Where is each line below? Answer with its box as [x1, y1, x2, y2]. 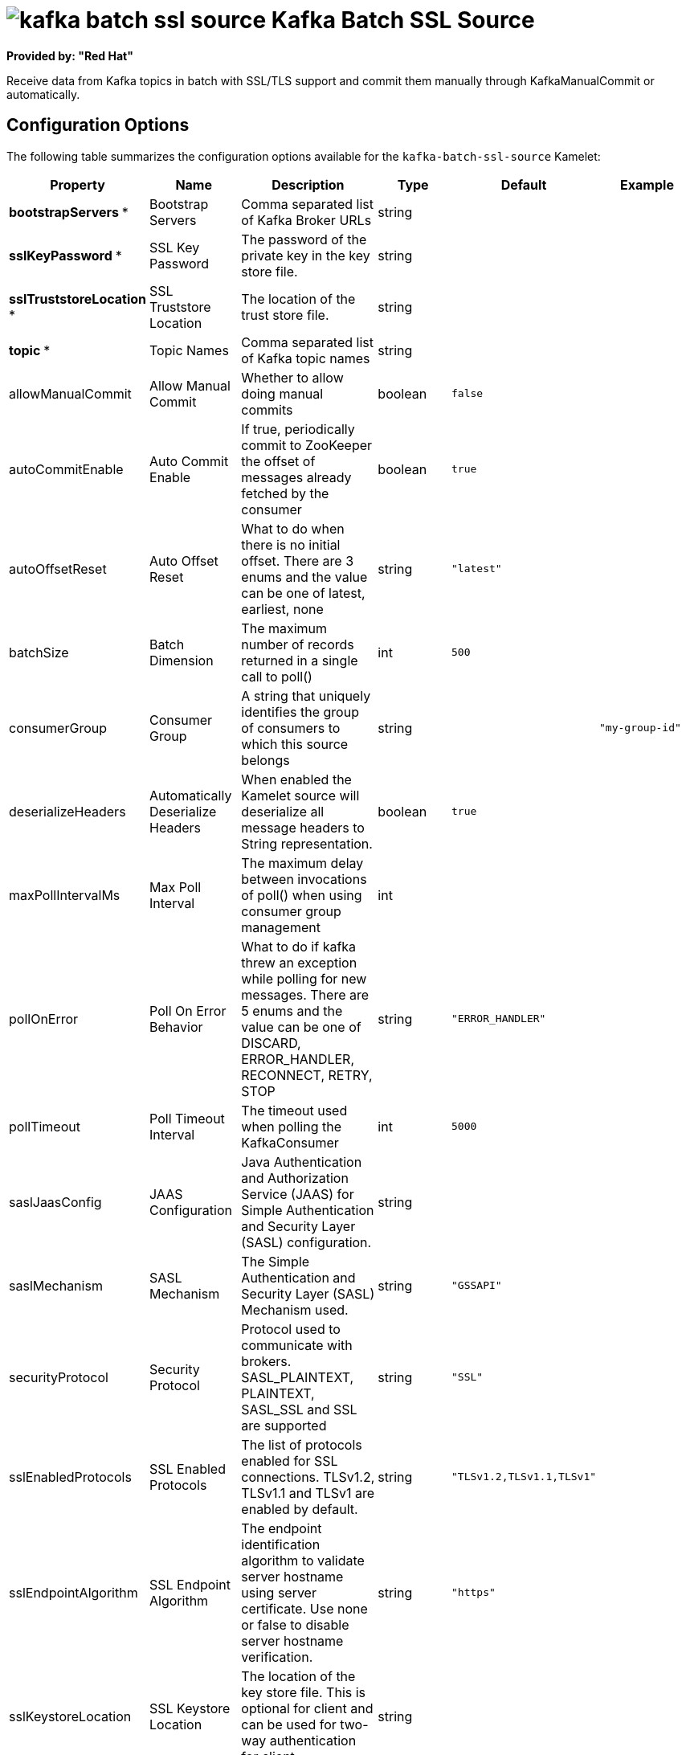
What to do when [241, 520, 345, 537]
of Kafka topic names [241, 350, 370, 366]
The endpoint [241, 1520, 322, 1536]
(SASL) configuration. [241, 1233, 372, 1250]
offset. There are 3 [241, 552, 354, 569]
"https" [451, 1586, 496, 1599]
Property [50, 176, 105, 193]
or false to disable [241, 1616, 349, 1633]
